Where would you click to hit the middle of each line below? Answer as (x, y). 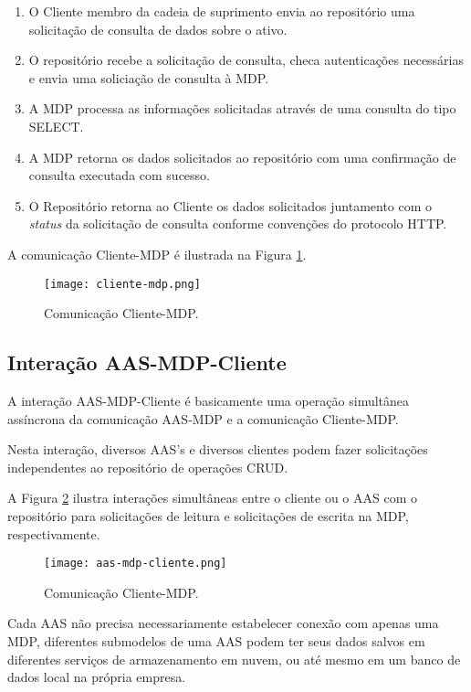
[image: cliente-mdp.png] (122, 284)
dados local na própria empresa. (97, 677)
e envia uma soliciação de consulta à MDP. (149, 77)
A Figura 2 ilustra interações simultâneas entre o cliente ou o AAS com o (213, 498)
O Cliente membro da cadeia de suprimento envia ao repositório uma (222, 11)
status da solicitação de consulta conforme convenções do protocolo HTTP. (238, 224)
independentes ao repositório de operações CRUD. (148, 467)
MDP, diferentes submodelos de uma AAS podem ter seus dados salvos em (216, 640)
